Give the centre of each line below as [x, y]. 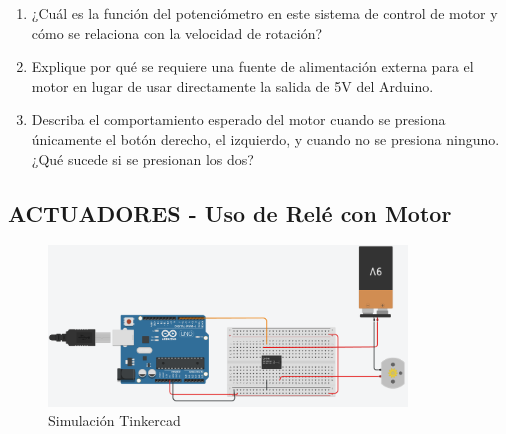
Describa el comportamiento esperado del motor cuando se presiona [238, 119]
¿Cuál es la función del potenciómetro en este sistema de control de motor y [264, 13]
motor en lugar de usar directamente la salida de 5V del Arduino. [232, 85]
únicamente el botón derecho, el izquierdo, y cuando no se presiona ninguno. [265, 138]
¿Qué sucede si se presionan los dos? [142, 158]
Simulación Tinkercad [114, 420]
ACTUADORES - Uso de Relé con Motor [230, 212]
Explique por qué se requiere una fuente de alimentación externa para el [252, 66]
